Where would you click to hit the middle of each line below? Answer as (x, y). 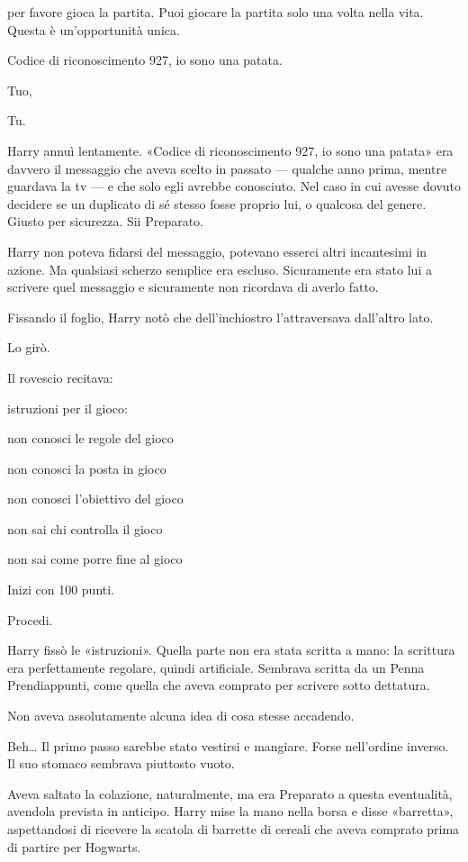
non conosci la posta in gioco (87, 468)
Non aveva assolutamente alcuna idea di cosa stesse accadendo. (181, 716)
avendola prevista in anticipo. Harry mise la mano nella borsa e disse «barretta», (230, 811)
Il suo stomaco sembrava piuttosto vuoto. (121, 763)
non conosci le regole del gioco (90, 438)
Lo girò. (29, 347)
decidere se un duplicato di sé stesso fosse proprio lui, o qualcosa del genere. (217, 203)
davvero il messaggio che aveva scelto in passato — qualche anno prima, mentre (227, 168)
